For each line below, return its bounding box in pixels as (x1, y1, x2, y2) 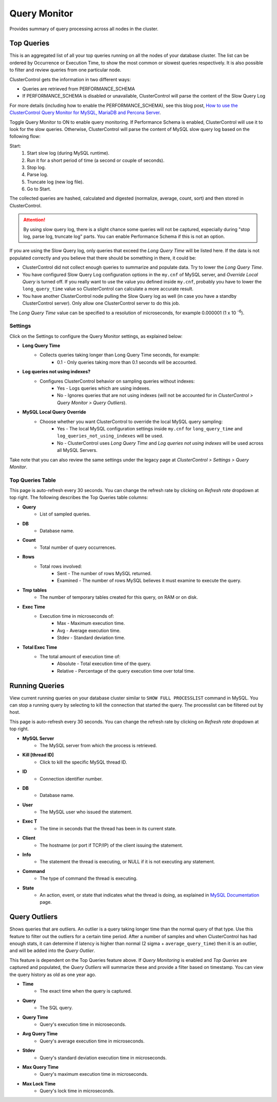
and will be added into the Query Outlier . (9, 947, 95, 954)
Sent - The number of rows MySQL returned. (57, 571, 152, 576)
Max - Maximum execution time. (57, 620, 125, 626)
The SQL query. (39, 1004, 73, 1011)
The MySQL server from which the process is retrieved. (39, 742, 157, 748)
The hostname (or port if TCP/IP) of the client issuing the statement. (39, 842, 183, 848)
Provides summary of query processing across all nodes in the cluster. (9, 26, 159, 32)
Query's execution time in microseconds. (39, 1021, 127, 1027)
